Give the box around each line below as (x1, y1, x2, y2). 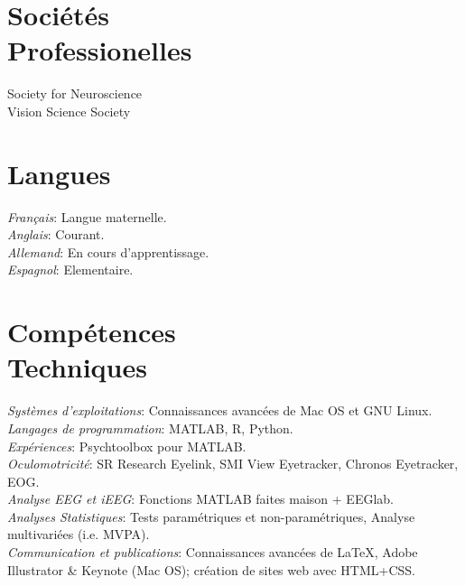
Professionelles (7, 32, 192, 69)
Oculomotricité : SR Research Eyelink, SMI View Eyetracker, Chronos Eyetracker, (7, 454, 459, 473)
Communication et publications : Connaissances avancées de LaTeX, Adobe (7, 543, 418, 562)
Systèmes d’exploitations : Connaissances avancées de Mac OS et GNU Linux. (7, 401, 432, 420)
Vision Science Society (7, 101, 131, 120)
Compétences (7, 313, 176, 350)
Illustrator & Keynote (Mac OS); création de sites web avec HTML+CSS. (7, 560, 416, 579)
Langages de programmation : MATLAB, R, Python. (7, 418, 293, 437)
